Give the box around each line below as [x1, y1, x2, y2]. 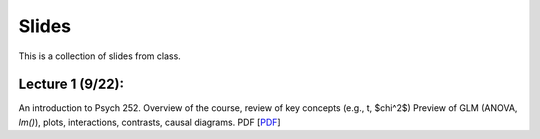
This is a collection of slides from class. [18, 50, 182, 62]
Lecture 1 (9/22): [18, 76, 125, 93]
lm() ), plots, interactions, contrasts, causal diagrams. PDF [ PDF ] [18, 116, 281, 128]
